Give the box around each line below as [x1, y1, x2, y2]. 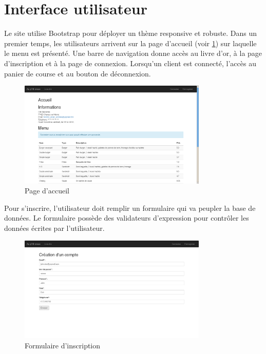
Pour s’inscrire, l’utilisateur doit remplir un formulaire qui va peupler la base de [4, 202, 256, 213]
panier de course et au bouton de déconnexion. [4, 68, 151, 78]
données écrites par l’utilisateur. [4, 222, 105, 233]
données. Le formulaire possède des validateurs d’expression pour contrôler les [4, 212, 249, 223]
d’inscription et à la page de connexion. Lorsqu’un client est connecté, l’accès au [4, 57, 256, 68]
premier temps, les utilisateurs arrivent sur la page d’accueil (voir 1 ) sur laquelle [4, 37, 257, 48]
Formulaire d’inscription [25, 340, 101, 350]
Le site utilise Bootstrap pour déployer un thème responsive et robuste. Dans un [4, 28, 257, 38]
